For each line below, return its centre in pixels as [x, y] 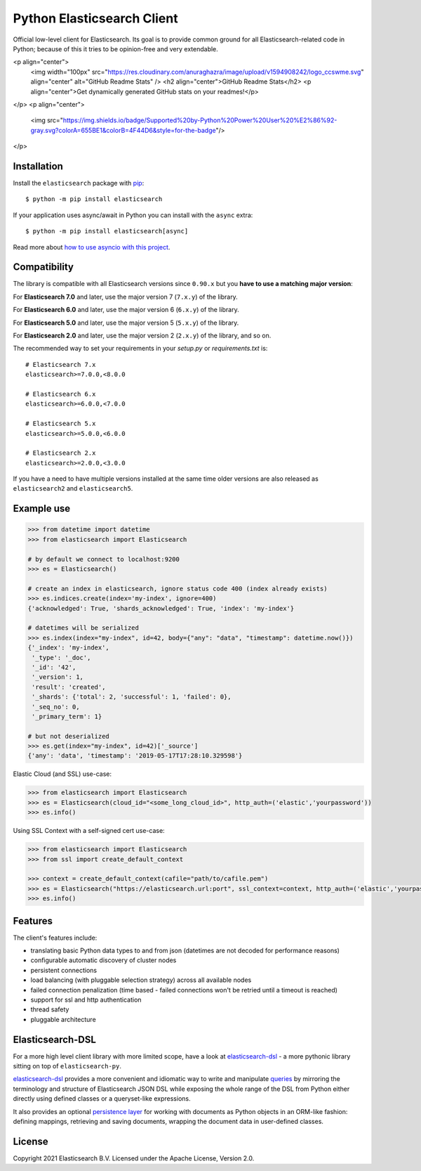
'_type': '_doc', [61, 658]
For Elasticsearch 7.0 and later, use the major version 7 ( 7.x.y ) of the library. [125, 297]
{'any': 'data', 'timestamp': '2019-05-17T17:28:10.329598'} [135, 756]
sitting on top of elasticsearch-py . [67, 1066]
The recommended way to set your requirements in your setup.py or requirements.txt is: [140, 349]
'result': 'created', [69, 687]
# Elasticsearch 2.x [61, 453]
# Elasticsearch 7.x [61, 364]
